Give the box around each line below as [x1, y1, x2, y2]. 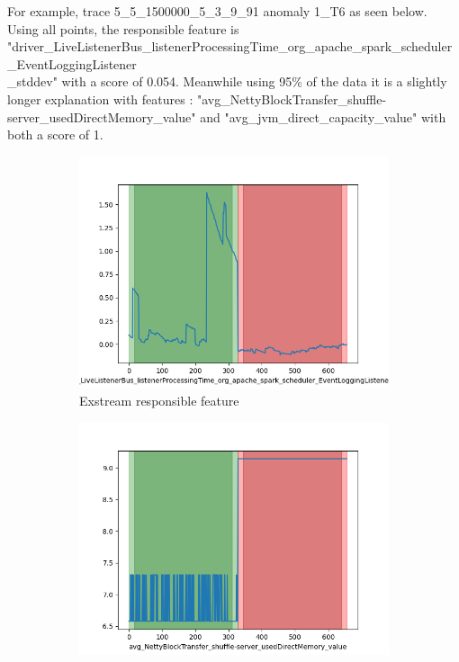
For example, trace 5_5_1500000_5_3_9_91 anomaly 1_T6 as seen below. [7, 2, 427, 20]
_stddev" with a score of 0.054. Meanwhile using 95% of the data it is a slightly [7, 72, 447, 91]
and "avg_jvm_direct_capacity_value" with [200, 107, 446, 126]
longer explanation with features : [7, 89, 193, 108]
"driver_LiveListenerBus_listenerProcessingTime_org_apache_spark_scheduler [7, 37, 453, 56]
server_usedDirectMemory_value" [7, 107, 196, 126]
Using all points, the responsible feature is [7, 19, 239, 38]
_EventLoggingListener [7, 54, 137, 73]
